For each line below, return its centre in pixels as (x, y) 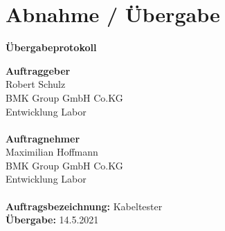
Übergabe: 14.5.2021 (52, 220)
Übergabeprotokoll (51, 47)
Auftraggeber (38, 70)
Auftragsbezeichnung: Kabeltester (84, 206)
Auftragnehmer (43, 138)
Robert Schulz (36, 84)
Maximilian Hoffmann (52, 152)
